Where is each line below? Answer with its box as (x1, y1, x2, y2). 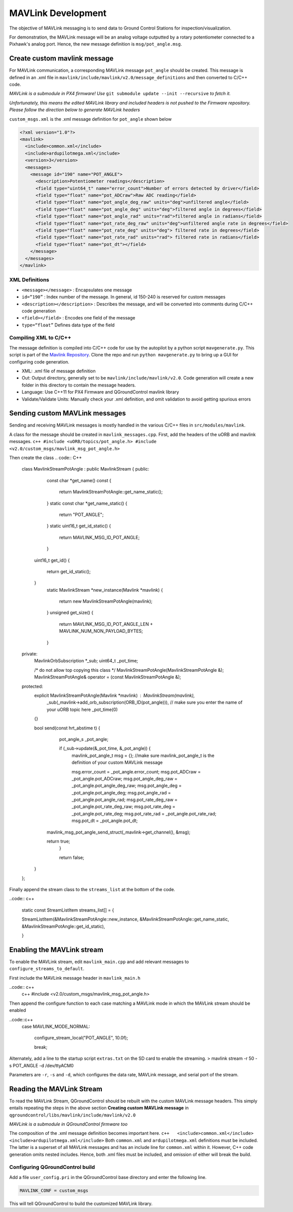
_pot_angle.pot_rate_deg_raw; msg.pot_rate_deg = (71, 803, 176, 810)
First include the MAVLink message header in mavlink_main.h (9, 975, 141, 981)
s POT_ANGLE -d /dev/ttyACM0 (9, 1062, 74, 1068)
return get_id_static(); (46, 568, 91, 574)
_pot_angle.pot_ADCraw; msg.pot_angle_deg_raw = (71, 775, 178, 781)
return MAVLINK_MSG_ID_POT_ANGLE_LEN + (59, 621, 153, 627)
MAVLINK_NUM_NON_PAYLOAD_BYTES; (59, 628, 143, 634)
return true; (46, 839, 70, 845)
